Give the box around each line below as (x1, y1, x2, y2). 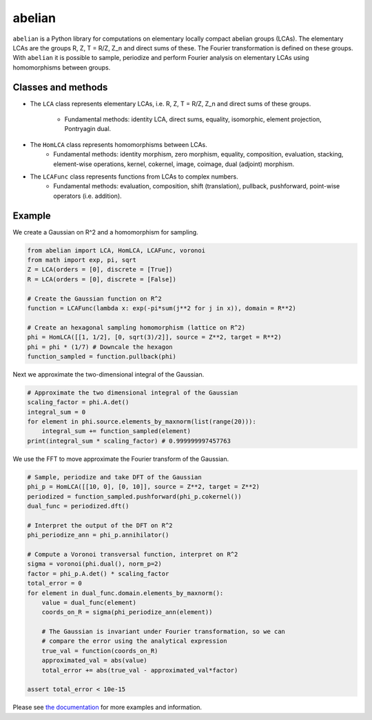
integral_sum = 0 (27, 408, 86, 416)
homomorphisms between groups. (12, 63, 111, 72)
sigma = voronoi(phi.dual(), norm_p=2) (27, 560, 162, 568)
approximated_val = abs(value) (41, 657, 147, 665)
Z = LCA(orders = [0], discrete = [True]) (27, 266, 173, 274)
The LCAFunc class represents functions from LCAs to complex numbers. (30, 172, 238, 181)
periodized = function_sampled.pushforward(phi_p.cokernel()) (27, 492, 242, 500)
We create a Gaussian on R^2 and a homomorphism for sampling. (12, 228, 199, 236)
